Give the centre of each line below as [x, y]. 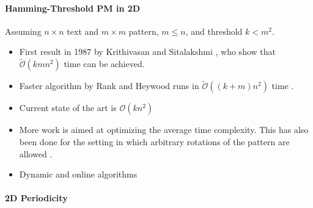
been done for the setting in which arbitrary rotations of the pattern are [154, 142]
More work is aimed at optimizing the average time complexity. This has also [164, 130]
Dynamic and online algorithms [78, 174]
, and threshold [214, 31]
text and [83, 31]
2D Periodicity [36, 198]
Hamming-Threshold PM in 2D [73, 8]
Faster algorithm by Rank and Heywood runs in [109, 86]
